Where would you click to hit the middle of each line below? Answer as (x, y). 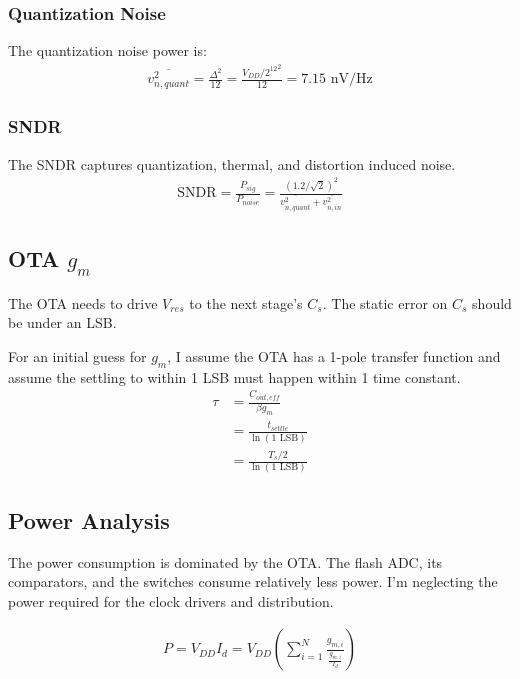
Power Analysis (89, 519)
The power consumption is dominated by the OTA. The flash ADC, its (225, 561)
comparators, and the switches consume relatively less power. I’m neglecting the (253, 581)
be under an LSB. (62, 322)
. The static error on (385, 302)
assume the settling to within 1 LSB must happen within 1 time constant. (234, 376)
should (492, 302)
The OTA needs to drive (83, 302)
